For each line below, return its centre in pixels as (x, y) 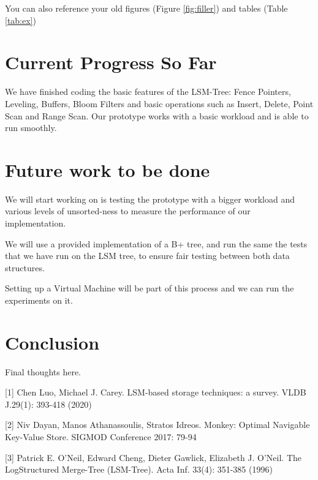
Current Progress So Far (111, 62)
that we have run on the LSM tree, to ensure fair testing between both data (147, 256)
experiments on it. (39, 300)
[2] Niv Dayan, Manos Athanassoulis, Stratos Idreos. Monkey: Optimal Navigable (157, 425)
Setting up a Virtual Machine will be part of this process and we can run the (150, 288)
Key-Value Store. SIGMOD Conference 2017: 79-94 (101, 437)
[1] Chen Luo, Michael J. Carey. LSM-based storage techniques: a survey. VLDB (156, 392)
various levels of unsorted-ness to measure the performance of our (128, 211)
